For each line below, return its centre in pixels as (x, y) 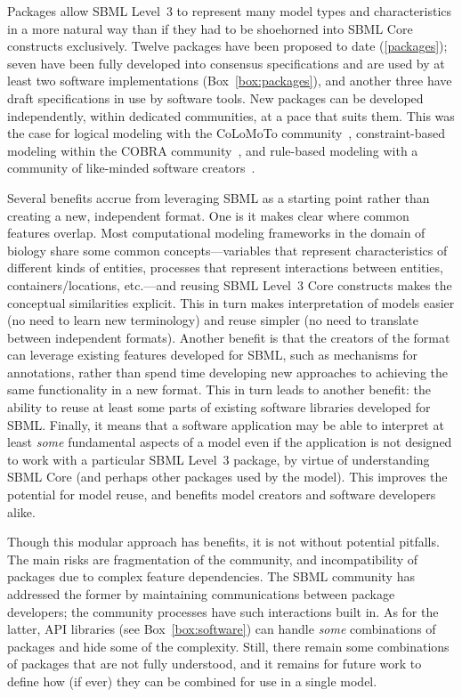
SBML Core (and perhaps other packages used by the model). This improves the (227, 477)
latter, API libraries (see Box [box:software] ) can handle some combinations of (222, 629)
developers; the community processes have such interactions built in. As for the (223, 611)
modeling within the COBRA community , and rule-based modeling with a (213, 150)
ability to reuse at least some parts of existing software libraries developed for (219, 407)
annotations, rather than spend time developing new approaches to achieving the (228, 372)
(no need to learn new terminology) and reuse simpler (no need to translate (213, 320)
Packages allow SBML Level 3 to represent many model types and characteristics (230, 11)
